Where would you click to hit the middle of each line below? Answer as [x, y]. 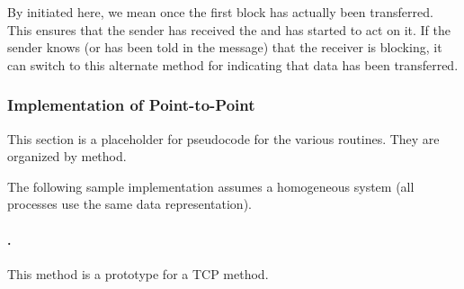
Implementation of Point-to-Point [131, 105]
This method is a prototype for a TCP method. [138, 273]
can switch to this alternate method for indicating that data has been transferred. [233, 64]
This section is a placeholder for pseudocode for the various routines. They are [223, 138]
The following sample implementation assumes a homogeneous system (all [211, 186]
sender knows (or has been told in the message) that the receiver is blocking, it [225, 47]
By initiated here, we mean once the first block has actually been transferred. [220, 12]
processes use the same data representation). [129, 204]
